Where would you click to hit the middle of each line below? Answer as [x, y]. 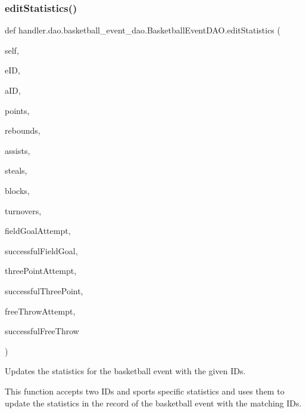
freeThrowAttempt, [40, 311]
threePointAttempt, [41, 271]
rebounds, [23, 130]
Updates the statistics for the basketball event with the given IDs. [125, 371]
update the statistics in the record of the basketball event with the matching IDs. [153, 403]
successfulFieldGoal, [41, 250]
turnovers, [23, 210]
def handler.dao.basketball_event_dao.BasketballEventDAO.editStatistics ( [143, 30]
